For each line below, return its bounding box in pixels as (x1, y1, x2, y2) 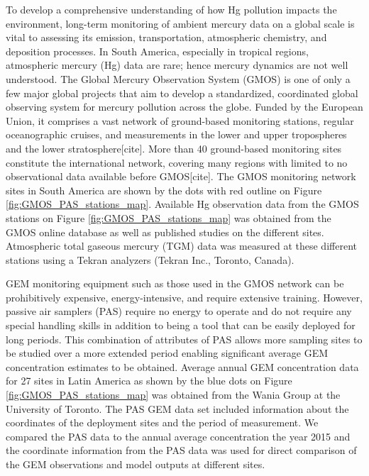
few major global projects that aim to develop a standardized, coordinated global (6, 85, 358, 100)
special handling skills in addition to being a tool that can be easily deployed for (6, 318, 356, 333)
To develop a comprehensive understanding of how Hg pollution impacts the (6, 2, 337, 16)
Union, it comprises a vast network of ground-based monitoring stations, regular (6, 113, 354, 128)
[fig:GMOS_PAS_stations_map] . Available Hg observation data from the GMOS (6, 197, 359, 211)
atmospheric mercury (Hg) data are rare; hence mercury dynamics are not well (6, 57, 348, 72)
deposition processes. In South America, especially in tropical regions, (6, 43, 309, 58)
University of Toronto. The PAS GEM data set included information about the (6, 401, 349, 416)
